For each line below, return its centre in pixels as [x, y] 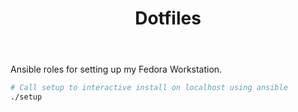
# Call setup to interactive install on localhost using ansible [149, 88]
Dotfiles [168, 18]
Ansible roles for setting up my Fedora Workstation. [116, 69]
